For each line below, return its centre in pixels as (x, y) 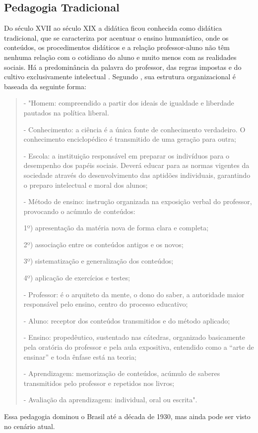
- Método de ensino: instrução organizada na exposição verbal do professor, (138, 201)
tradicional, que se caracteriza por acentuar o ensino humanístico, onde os (116, 37)
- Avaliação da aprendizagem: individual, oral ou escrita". (110, 400)
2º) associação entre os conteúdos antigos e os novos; (103, 244)
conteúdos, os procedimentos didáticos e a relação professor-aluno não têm (117, 47)
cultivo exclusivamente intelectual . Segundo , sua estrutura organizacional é (120, 77)
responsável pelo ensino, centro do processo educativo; (106, 304)
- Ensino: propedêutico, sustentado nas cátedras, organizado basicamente (134, 337)
